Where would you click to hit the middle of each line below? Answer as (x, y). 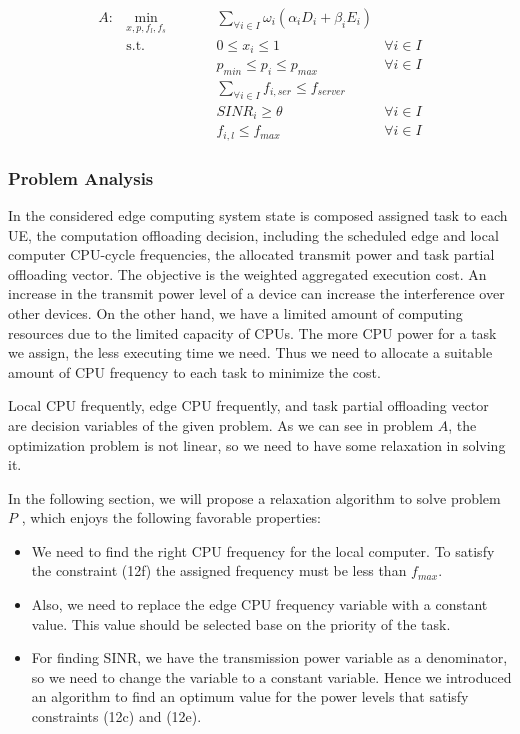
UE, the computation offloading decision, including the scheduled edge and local (253, 234)
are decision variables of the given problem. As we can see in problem (221, 424)
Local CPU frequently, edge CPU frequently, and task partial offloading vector (248, 405)
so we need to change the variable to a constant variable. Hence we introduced (271, 676)
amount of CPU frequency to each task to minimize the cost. (194, 371)
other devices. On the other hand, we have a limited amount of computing (235, 312)
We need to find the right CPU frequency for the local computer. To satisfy (263, 550)
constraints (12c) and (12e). (116, 716)
